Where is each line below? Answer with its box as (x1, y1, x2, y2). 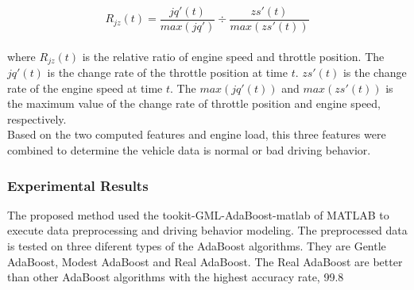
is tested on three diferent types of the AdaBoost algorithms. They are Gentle (7, 238, 386, 254)
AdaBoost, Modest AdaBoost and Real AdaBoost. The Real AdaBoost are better (7, 253, 403, 269)
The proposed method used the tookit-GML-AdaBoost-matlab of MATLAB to (7, 206, 389, 223)
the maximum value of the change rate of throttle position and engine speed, (7, 95, 381, 112)
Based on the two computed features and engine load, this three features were (7, 126, 386, 143)
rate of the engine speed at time (7, 79, 163, 96)
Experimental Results (7, 175, 149, 195)
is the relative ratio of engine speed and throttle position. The (82, 48, 385, 64)
